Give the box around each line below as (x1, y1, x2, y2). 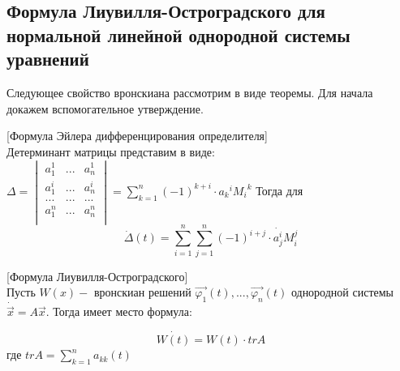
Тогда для (256, 181, 303, 198)
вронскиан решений (93, 284, 191, 301)
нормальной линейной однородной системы (6, 22, 351, 47)
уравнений (6, 46, 89, 71)
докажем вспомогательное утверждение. (6, 100, 204, 117)
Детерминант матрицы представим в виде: (6, 143, 215, 160)
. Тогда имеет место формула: (45, 303, 192, 320)
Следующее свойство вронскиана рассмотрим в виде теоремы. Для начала (6, 83, 373, 100)
